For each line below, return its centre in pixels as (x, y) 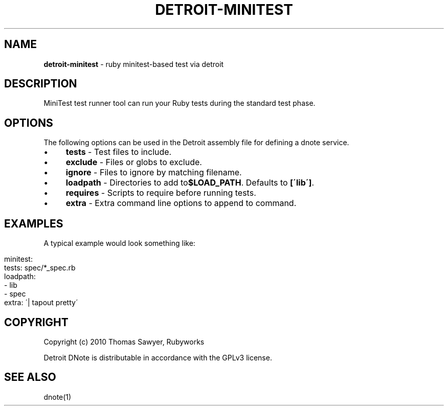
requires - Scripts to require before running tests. (161, 193)
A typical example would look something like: (119, 243)
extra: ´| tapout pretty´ (41, 303)
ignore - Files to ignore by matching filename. (154, 173)
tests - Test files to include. (119, 152)
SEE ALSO (30, 377)
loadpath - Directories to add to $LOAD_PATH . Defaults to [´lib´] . (190, 183)
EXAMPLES (34, 223)
